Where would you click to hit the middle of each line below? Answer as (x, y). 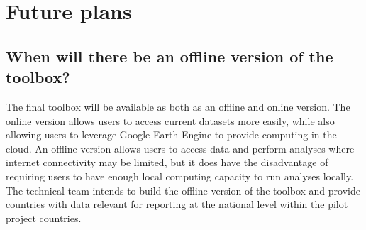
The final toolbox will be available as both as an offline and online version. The (178, 106)
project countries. (44, 218)
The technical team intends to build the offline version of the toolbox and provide (183, 190)
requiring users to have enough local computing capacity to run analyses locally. (180, 176)
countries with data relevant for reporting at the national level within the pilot (177, 204)
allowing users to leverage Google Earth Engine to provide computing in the (171, 135)
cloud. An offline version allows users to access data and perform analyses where (180, 148)
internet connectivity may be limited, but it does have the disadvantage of (167, 162)
